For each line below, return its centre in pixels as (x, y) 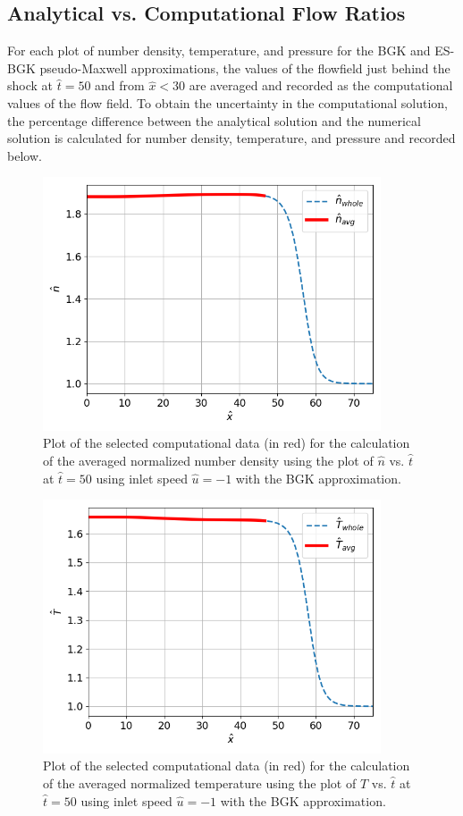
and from (120, 85)
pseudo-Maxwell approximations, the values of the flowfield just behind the (245, 67)
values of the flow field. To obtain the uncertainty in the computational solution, (227, 102)
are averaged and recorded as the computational (321, 85)
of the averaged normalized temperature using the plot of (200, 783)
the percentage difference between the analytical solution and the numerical (214, 120)
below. (25, 155)
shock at (30, 85)
